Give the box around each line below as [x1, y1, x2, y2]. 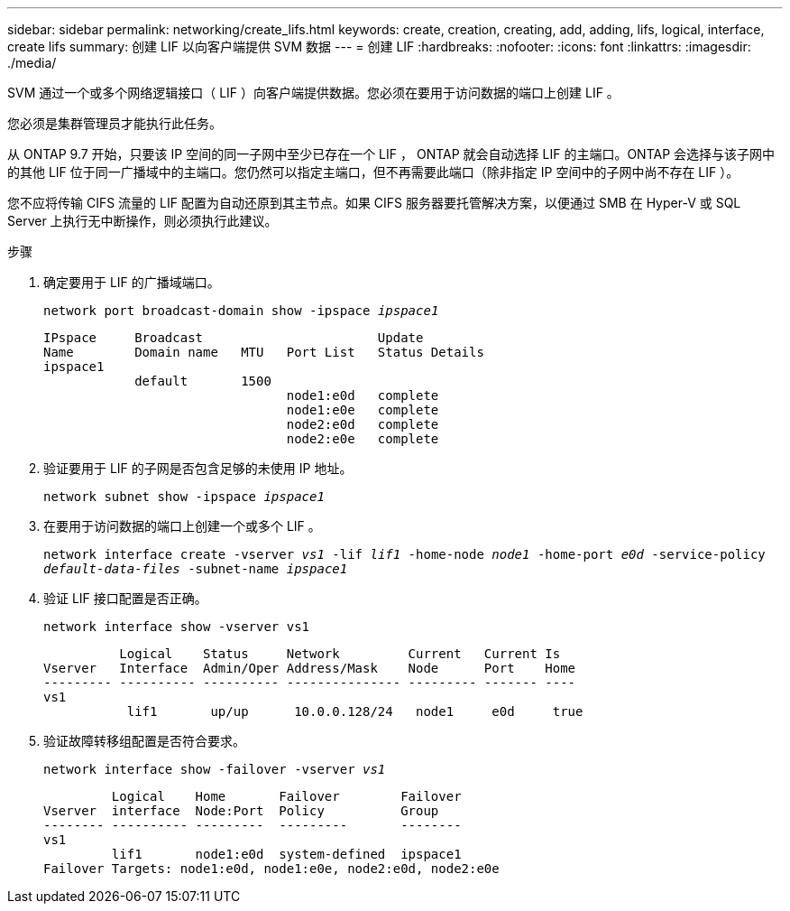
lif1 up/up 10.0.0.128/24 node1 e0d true [126, 704, 583, 719]
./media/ [7, 55, 57, 70]
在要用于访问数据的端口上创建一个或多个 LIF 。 [43, 518, 321, 534]
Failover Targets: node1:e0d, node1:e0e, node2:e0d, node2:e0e [43, 861, 500, 876]
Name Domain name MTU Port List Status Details [43, 345, 484, 359]
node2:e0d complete [286, 417, 439, 432]
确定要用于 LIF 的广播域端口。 [43, 274, 220, 290]
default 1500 [134, 374, 271, 388]
